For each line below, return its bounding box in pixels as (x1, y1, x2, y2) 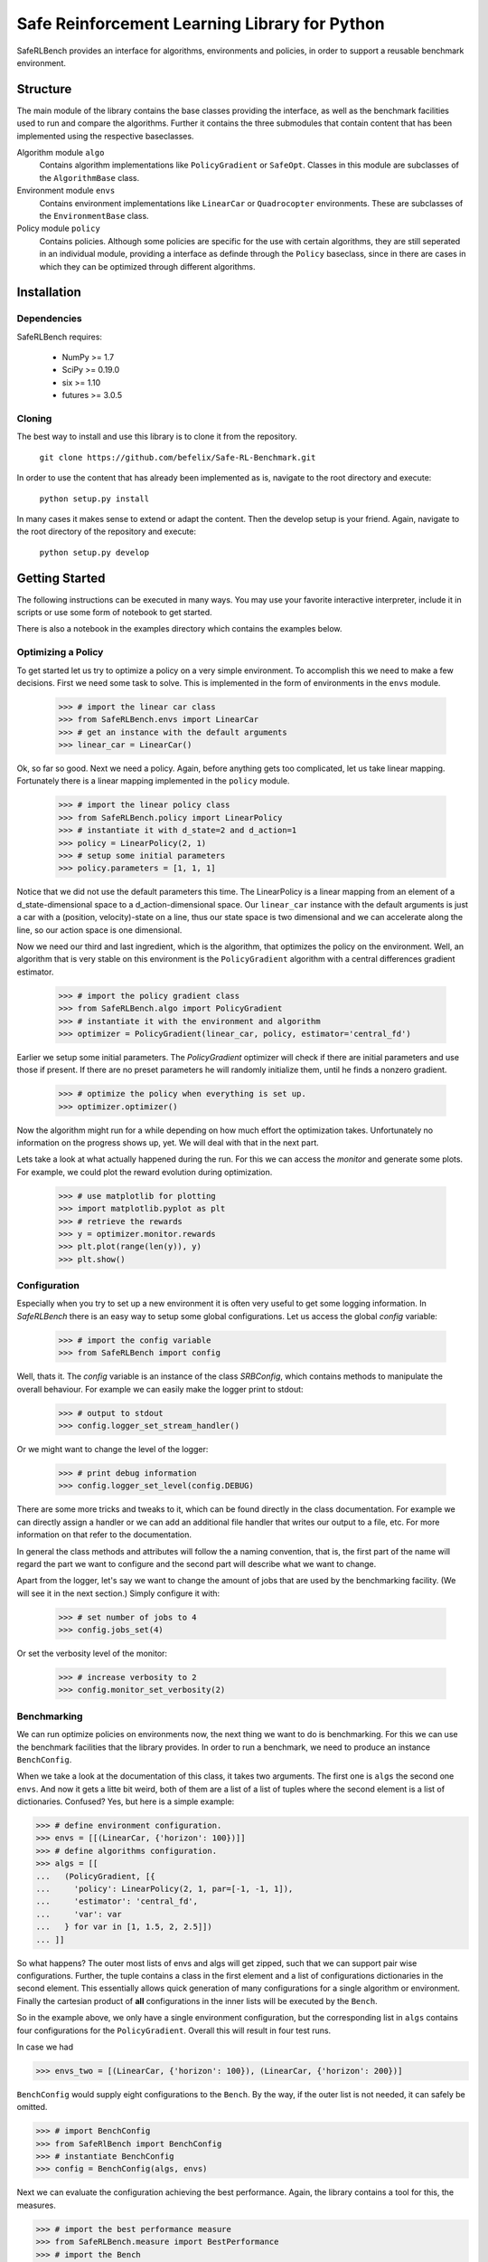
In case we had (16, 2041, 74, 2052)
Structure (16, 81, 72, 97)
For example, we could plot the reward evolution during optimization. (16, 1166, 273, 1177)
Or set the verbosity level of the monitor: (16, 1648, 167, 1659)
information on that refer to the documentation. (16, 1529, 192, 1540)
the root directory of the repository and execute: (16, 526, 197, 537)
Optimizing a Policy (16, 646, 104, 659)
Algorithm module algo (16, 147, 105, 158)
